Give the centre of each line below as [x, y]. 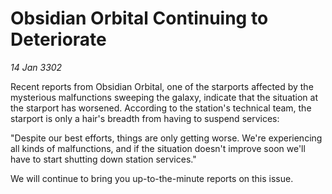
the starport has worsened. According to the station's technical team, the [161, 108]
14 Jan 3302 [36, 67]
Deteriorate [58, 39]
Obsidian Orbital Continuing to [139, 18]
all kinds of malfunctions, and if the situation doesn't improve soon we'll [158, 148]
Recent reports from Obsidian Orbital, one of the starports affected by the [162, 86]
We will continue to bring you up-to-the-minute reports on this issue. [152, 178]
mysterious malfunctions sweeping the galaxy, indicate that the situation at [164, 97]
